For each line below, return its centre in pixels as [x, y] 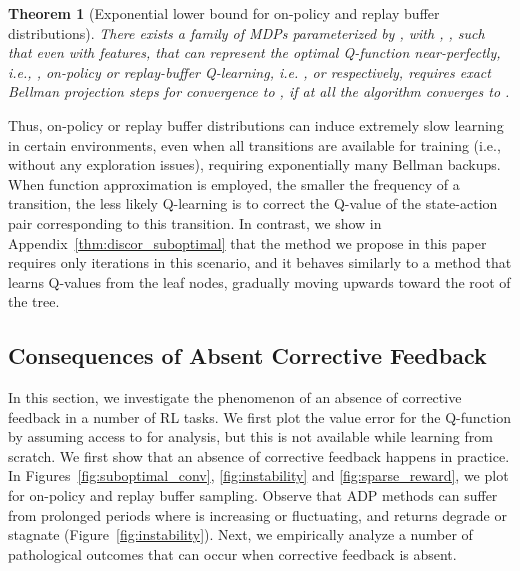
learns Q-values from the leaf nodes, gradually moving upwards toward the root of [259, 281]
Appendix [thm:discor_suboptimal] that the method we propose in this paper [247, 242]
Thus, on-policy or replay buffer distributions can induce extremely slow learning [256, 124]
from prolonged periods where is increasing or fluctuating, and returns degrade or [257, 514]
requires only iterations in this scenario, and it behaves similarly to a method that [260, 262]
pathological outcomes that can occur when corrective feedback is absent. [232, 553]
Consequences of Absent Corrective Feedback [247, 355]
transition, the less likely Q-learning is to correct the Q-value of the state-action [253, 203]
